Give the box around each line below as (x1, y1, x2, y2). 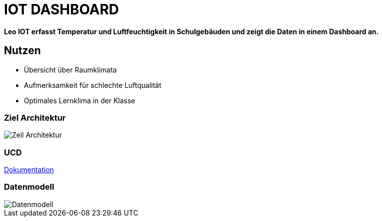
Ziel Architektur (4, 112, 66, 123)
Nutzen (4, 44, 41, 57)
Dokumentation (4, 165, 54, 174)
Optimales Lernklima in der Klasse (24, 96, 135, 105)
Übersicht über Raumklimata (24, 65, 117, 74)
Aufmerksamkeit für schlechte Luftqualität (24, 80, 162, 89)
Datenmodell (4, 182, 54, 192)
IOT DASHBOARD (4, 1, 119, 18)
